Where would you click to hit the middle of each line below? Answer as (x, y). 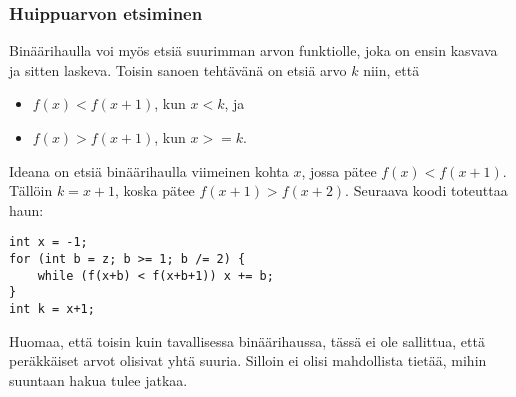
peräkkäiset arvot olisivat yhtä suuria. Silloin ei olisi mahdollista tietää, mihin (248, 360)
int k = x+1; (52, 309)
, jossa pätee (339, 170)
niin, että (391, 69)
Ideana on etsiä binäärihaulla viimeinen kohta (149, 170)
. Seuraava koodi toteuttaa (426, 190)
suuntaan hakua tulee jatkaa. (98, 379)
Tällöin (31, 190)
